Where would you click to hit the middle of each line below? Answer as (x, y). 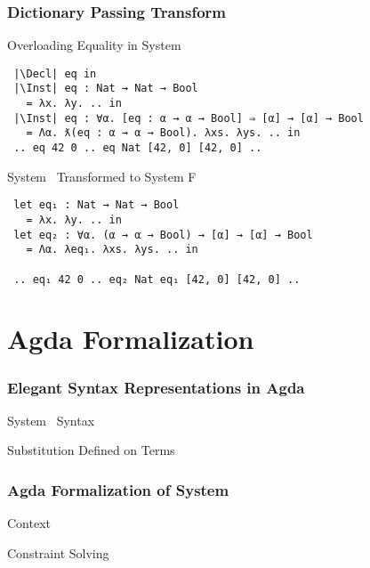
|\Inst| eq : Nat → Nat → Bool (106, 89)
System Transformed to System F (102, 176)
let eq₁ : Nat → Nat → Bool (97, 205)
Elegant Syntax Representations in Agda (156, 387)
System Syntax (51, 420)
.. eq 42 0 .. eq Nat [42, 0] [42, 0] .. (138, 148)
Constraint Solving (58, 552)
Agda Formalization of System (118, 489)
